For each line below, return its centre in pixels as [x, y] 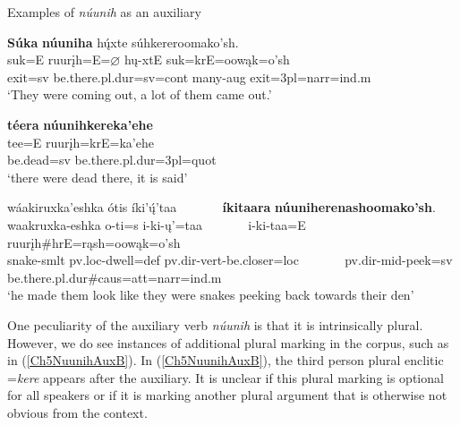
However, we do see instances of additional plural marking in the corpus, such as [228, 342]
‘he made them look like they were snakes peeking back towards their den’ [211, 295]
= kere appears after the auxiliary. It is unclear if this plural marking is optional [226, 377]
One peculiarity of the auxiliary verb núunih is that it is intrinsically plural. [215, 324]
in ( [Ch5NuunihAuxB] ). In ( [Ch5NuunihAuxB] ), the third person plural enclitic [226, 360]
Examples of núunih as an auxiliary [104, 12]
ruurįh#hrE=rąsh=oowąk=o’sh [94, 242]
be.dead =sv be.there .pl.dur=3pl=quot [112, 160]
